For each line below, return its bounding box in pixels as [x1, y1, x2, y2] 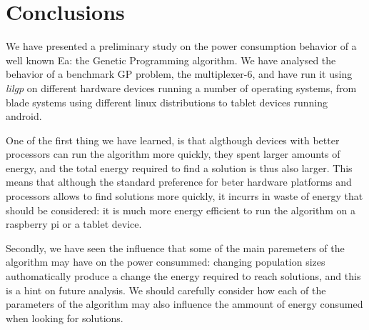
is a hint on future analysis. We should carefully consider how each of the [6, 282, 326, 297]
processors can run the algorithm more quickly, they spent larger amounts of [6, 146, 340, 161]
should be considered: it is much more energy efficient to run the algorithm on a [6, 202, 356, 217]
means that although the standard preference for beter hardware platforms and [6, 174, 352, 189]
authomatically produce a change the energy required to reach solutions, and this [6, 269, 361, 284]
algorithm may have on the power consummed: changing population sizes [6, 254, 325, 269]
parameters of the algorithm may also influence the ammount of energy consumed [6, 296, 363, 311]
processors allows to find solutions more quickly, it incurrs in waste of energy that [6, 189, 363, 204]
